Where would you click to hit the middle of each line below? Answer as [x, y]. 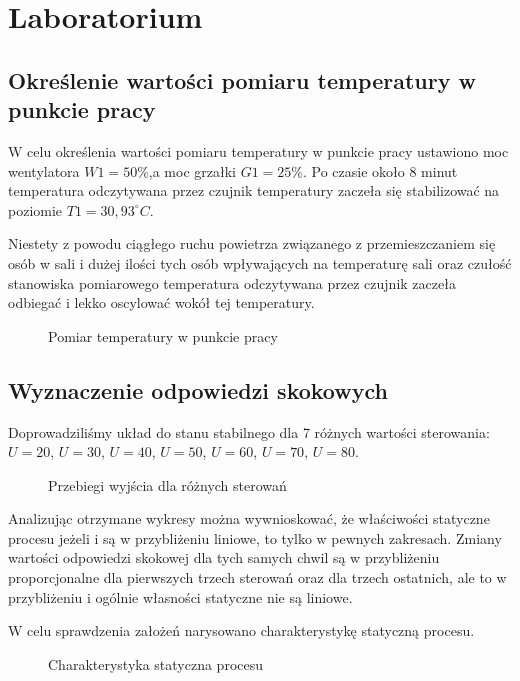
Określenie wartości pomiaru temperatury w [242, 79]
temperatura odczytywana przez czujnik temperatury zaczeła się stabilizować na [254, 190]
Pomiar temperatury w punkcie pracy [163, 335]
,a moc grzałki [192, 170]
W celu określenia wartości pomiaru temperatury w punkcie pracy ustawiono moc [258, 150]
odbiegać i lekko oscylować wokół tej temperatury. [161, 302]
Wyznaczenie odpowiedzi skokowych [198, 389]
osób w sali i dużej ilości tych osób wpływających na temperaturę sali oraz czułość [260, 262]
